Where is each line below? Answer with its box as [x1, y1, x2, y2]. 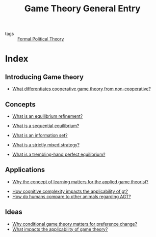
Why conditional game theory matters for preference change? [12, 221, 137, 227]
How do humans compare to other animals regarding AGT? [12, 193, 131, 200]
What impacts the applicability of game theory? [12, 226, 108, 232]
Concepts [5, 100, 36, 108]
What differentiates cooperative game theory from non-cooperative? [12, 86, 151, 92]
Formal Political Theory [17, 36, 64, 42]
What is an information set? [12, 133, 68, 138]
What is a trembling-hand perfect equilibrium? [12, 151, 105, 157]
